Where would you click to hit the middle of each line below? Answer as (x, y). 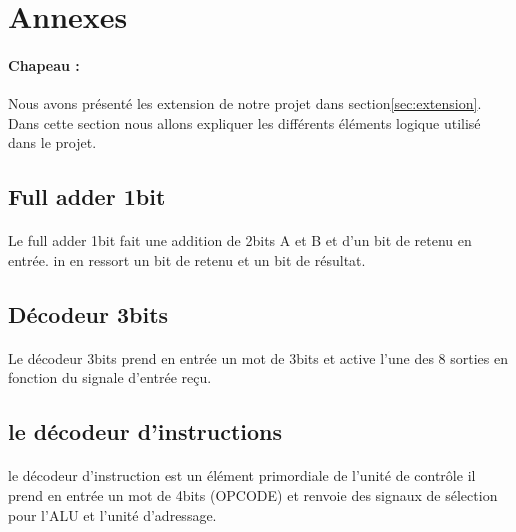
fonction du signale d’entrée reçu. (110, 377)
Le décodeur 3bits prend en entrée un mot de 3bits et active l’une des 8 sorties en (258, 357)
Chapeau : (44, 64)
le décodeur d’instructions (145, 431)
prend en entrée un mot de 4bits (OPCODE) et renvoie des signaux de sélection (253, 495)
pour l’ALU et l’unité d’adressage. (112, 514)
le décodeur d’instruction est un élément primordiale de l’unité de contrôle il (242, 475)
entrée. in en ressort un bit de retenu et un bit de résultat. (187, 259)
